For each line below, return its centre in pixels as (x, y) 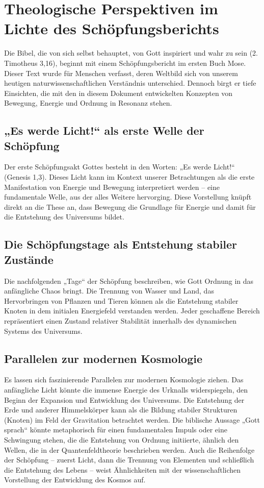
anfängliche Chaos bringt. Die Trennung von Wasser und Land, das (109, 291)
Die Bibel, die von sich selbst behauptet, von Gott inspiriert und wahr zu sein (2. (131, 53)
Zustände (29, 259)
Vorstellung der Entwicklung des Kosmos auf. (75, 480)
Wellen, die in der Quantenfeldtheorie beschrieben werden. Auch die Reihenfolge (129, 449)
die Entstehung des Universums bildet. (64, 217)
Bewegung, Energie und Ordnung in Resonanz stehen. (88, 103)
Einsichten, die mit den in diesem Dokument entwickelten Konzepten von (118, 93)
